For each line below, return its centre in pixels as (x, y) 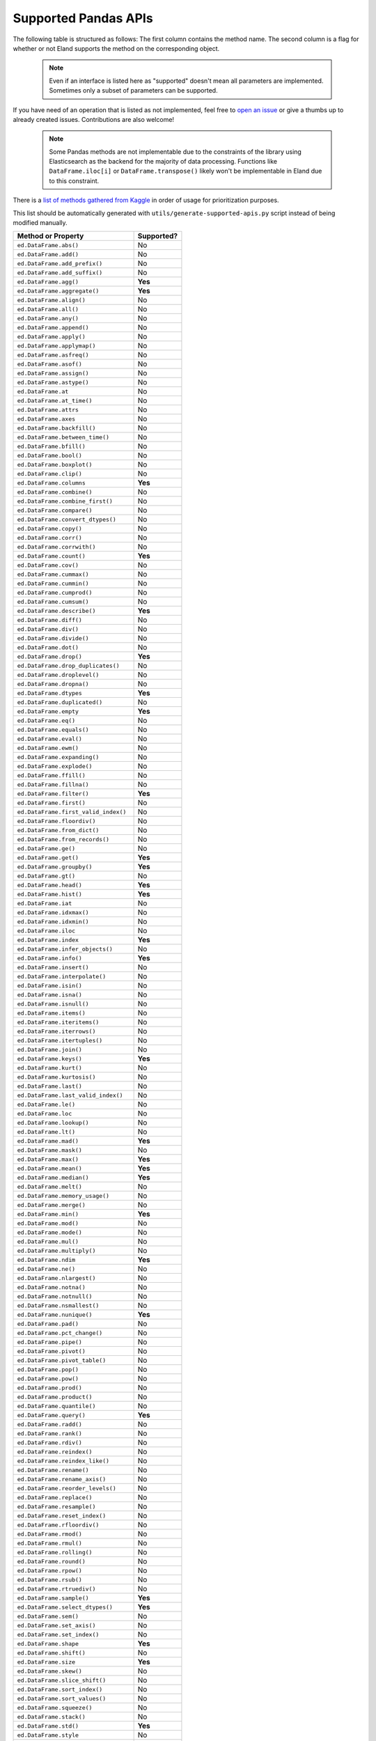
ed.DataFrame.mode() (50, 1232)
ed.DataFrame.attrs (48, 410)
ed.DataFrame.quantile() (56, 1406)
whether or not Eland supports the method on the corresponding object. (116, 48)
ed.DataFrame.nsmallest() (58, 1305)
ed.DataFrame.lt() (46, 1132)
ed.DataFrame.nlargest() (56, 1278)
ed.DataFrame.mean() (50, 1168)
